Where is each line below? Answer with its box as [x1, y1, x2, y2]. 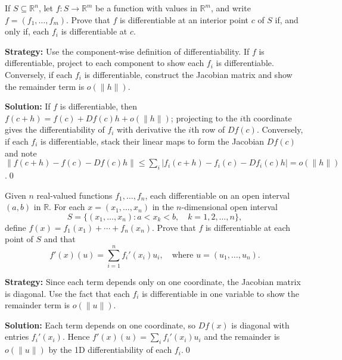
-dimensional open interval [181, 201, 278, 213]
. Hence [62, 330, 90, 343]
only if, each [5, 25, 49, 37]
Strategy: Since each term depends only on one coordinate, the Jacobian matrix [5, 276, 301, 288]
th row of [191, 123, 225, 136]
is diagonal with [231, 318, 290, 331]
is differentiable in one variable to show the [142, 287, 300, 299]
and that [43, 233, 76, 245]
